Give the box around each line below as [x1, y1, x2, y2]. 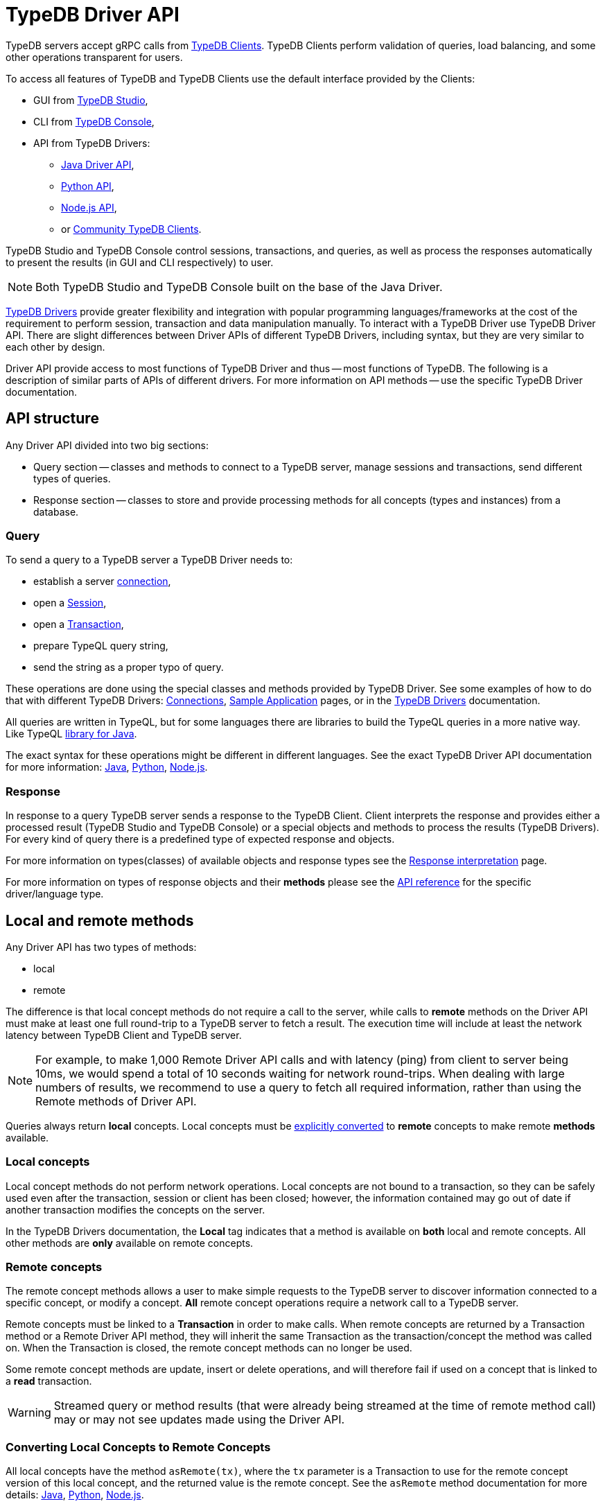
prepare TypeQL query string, [33, 640, 168, 652]
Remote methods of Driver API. [35, 1094, 197, 1108]
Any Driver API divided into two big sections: [6, 439, 209, 451]
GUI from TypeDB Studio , [33, 94, 148, 106]
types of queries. [33, 472, 111, 484]
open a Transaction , [33, 618, 124, 631]
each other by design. [6, 340, 105, 353]
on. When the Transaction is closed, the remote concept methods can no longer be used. [6, 1342, 412, 1354]
